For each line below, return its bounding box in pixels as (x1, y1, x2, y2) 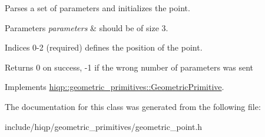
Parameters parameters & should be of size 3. (5, 21, 168, 34)
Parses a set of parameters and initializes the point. (5, 2, 190, 14)
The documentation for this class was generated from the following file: (5, 100, 261, 112)
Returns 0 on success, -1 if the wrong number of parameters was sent (5, 61, 254, 73)
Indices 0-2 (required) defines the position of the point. (5, 41, 203, 54)
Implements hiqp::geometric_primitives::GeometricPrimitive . (5, 81, 224, 93)
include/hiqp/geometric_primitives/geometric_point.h (5, 120, 203, 132)
